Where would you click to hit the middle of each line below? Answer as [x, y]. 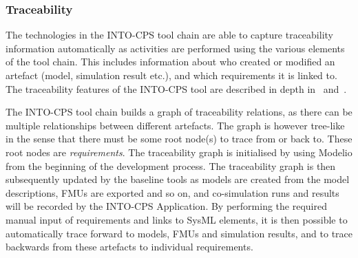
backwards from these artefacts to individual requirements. [129, 247]
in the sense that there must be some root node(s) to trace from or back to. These [179, 139]
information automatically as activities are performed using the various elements [175, 48]
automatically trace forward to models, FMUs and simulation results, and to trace [179, 233]
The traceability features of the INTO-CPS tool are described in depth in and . [176, 88]
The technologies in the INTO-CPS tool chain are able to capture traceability [169, 35]
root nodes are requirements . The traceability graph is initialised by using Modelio [179, 152]
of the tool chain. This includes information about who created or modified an [170, 62]
